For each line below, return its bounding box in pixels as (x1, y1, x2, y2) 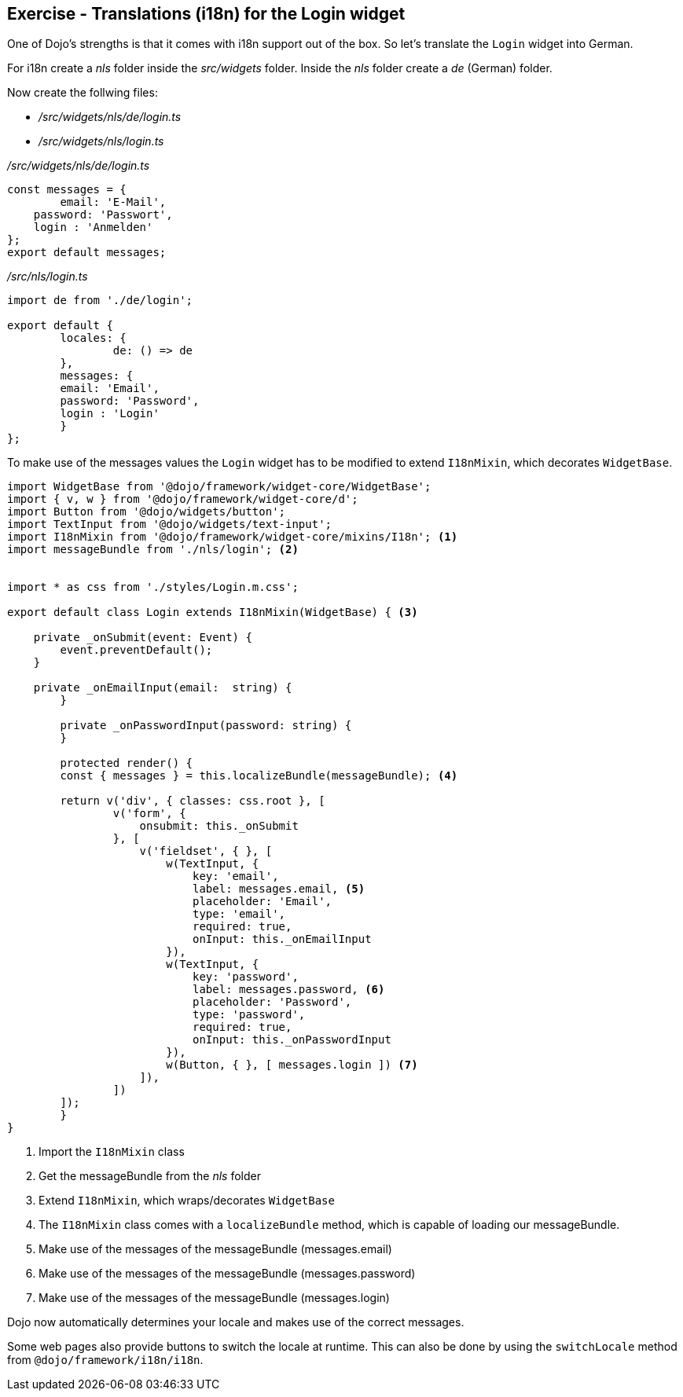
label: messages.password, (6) (193, 983, 385, 996)
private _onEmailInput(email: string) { (33, 681, 292, 695)
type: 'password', (193, 1008, 306, 1021)
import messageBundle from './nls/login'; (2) (7, 543, 299, 556)
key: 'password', (193, 970, 299, 984)
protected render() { (60, 757, 193, 770)
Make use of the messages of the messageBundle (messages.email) (39, 1242, 392, 1256)
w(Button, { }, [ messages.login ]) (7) (166, 1058, 418, 1072)
